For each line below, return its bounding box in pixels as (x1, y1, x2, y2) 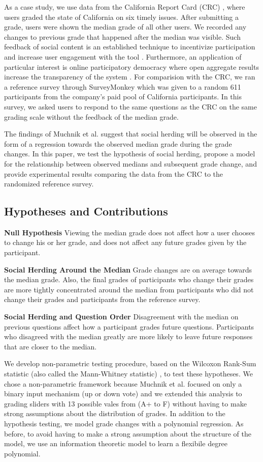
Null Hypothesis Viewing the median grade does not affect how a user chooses (4, 227, 255, 237)
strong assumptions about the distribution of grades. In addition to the (4, 408, 225, 419)
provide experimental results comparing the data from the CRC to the (4, 168, 223, 179)
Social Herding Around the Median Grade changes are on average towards (4, 264, 252, 275)
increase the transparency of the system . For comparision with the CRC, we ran (4, 71, 255, 82)
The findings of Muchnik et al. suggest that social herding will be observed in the (4, 128, 257, 139)
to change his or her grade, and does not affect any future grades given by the (4, 237, 247, 248)
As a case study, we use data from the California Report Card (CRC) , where (4, 2, 245, 12)
